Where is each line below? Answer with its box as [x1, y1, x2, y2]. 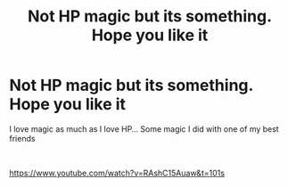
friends [9, 133, 36, 143]
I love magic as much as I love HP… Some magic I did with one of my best [9, 123, 279, 134]
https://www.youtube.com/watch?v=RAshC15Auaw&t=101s [9, 167, 226, 178]
